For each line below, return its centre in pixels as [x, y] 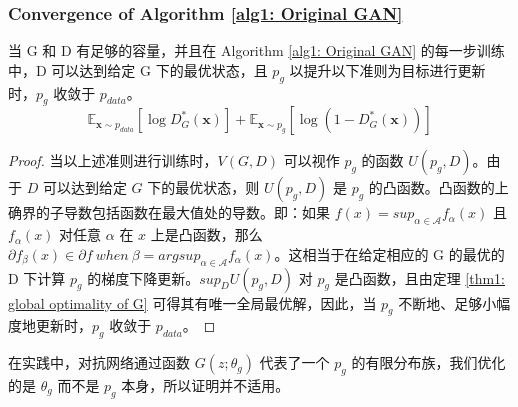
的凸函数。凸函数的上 [438, 187]
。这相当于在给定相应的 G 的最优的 [389, 253]
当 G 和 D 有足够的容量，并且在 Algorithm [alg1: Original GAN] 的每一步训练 [256, 50]
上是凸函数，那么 [206, 234]
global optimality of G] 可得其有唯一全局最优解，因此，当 [192, 302]
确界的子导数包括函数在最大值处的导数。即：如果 [169, 212]
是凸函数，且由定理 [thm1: [419, 277]
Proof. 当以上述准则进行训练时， [113, 160]
